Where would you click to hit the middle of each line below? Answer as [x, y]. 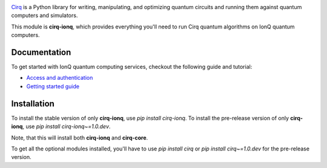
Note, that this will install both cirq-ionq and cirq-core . [80, 137]
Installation [33, 104]
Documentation [41, 52]
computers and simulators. [45, 16]
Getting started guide [53, 86]
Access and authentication [60, 78]
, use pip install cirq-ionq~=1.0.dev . [66, 126]
